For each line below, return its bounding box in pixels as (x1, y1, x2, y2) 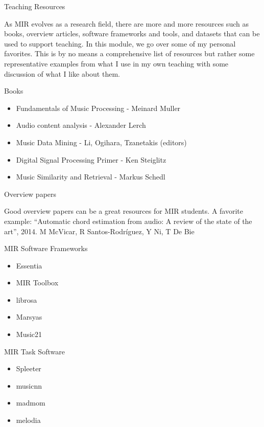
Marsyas (16, 311, 42, 322)
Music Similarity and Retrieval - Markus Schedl (16, 171, 165, 182)
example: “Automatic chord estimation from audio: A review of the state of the (4, 215, 252, 226)
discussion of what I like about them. (4, 68, 120, 79)
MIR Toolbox (16, 277, 59, 288)
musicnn (16, 380, 42, 391)
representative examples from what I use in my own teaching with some (4, 58, 229, 69)
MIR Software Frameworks (4, 243, 88, 254)
